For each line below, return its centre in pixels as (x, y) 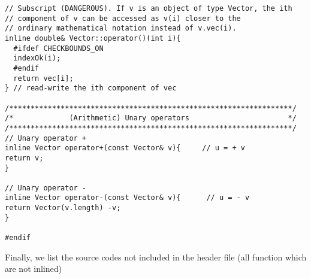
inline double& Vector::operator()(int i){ (93, 38)
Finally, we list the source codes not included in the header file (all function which (156, 257)
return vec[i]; (43, 78)
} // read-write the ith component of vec (91, 88)
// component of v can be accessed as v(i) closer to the (123, 18)
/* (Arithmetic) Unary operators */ (151, 118)
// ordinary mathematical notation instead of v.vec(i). (121, 28)
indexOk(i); (37, 58)
